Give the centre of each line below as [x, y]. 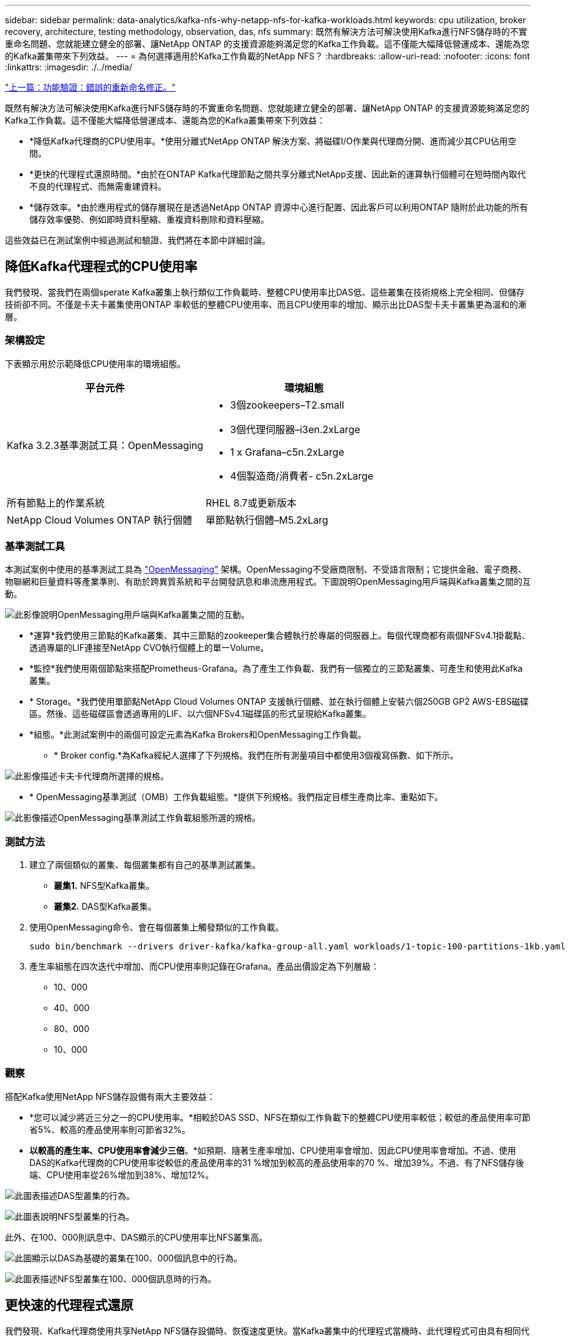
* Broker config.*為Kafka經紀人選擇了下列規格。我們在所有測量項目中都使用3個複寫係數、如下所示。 [256, 755]
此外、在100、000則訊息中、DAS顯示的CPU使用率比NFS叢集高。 [136, 1237]
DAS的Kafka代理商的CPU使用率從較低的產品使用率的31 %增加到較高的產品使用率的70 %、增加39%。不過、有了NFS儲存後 [277, 1162]
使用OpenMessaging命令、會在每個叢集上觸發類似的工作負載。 [157, 927]
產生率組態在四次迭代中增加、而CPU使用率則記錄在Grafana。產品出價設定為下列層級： [205, 967]
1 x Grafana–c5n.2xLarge [287, 452]
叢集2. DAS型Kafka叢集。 [105, 907]
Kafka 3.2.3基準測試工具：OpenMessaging [105, 445]
